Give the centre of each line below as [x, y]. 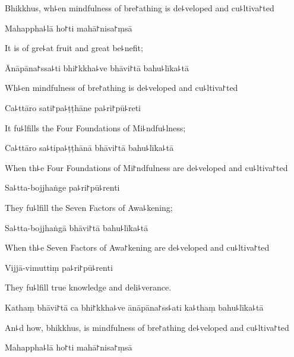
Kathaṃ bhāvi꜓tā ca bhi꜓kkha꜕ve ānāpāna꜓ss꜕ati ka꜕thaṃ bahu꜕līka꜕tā [134, 307]
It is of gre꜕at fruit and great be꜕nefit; [74, 48]
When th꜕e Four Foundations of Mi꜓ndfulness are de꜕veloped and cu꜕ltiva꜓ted [146, 167]
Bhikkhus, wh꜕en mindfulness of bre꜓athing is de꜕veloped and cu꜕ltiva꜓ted [140, 8]
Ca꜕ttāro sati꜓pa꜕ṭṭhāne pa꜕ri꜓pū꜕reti [73, 107]
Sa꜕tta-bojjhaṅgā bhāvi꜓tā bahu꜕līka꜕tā [77, 227]
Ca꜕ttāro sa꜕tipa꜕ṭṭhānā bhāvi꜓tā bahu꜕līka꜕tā [89, 148]
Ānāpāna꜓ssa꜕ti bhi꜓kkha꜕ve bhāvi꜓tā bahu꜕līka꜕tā [97, 67]
